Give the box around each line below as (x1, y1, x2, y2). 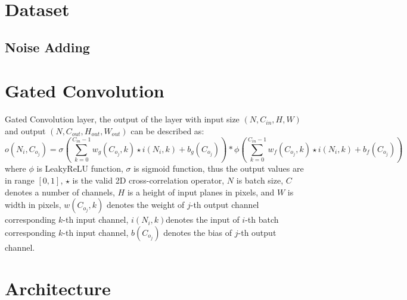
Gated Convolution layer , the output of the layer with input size (5, 113, 240, 125)
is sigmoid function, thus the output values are (133, 162, 304, 175)
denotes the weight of (106, 198, 185, 211)
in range (5, 174, 35, 186)
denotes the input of (166, 213, 240, 226)
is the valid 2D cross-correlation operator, (72, 174, 225, 186)
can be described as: (131, 124, 204, 137)
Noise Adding (5, 37, 90, 56)
